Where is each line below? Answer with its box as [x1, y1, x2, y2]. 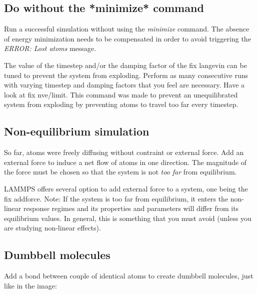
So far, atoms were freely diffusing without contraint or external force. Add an [4, 147, 244, 157]
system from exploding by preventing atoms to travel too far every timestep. [4, 99, 238, 109]
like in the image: [4, 280, 57, 290]
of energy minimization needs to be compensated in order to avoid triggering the [4, 33, 251, 43]
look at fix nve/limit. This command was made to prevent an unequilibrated [4, 89, 238, 99]
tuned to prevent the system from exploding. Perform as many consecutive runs [4, 69, 248, 80]
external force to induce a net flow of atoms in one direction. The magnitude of [4, 156, 247, 167]
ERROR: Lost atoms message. [4, 43, 96, 53]
